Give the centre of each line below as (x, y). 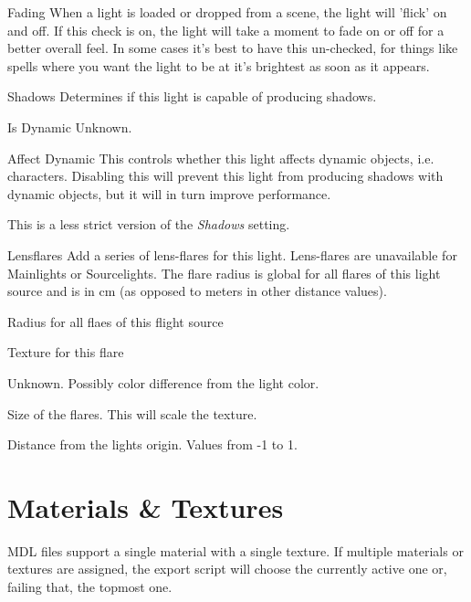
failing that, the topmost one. (90, 586)
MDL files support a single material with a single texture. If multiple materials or (235, 550)
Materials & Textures (146, 507)
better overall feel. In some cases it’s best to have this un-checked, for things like (233, 48)
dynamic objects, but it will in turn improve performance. (169, 193)
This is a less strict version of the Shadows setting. (149, 224)
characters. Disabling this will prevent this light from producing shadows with (225, 176)
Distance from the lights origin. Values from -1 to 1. (152, 444)
